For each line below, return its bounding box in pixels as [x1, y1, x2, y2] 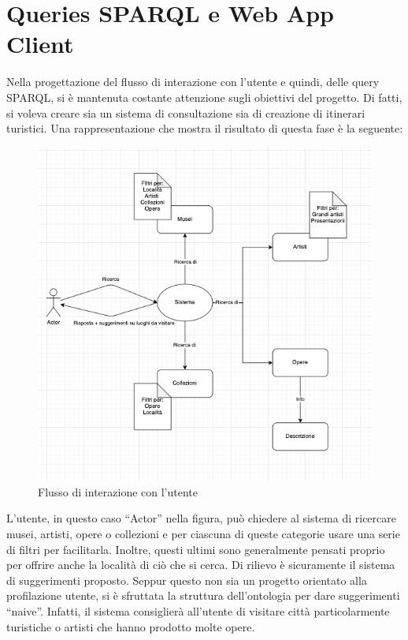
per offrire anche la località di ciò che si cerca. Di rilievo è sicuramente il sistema [6, 556, 395, 573]
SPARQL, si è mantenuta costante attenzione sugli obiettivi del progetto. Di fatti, [6, 88, 402, 105]
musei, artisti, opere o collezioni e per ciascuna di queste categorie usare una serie [6, 526, 400, 541]
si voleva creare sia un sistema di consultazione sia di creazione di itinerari [6, 104, 365, 121]
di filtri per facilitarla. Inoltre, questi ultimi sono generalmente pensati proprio [6, 541, 385, 557]
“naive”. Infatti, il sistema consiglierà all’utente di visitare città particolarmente [6, 602, 390, 619]
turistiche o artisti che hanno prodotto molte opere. [6, 618, 255, 634]
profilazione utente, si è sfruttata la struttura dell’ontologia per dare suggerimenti [6, 587, 400, 604]
